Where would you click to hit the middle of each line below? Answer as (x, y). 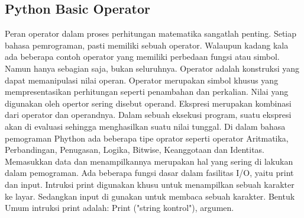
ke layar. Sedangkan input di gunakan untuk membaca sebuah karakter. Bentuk (150, 196)
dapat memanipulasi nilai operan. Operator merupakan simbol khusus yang (142, 80)
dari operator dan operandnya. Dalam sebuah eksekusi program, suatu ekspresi (148, 115)
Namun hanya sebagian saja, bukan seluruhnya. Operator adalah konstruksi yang (152, 68)
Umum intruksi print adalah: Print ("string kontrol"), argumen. (119, 208)
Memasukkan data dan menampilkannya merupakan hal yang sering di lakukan (149, 161)
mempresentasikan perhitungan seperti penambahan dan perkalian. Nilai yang (147, 92)
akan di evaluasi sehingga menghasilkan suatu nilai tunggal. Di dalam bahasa (145, 126)
